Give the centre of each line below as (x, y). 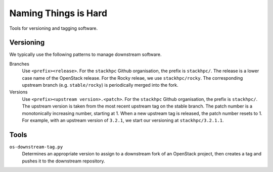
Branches (19, 64)
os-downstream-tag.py (36, 147)
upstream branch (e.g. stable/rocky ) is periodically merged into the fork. (100, 85)
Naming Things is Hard (58, 13)
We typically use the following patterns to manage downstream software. (85, 54)
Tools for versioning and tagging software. (54, 28)
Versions (18, 92)
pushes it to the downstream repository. (64, 161)
